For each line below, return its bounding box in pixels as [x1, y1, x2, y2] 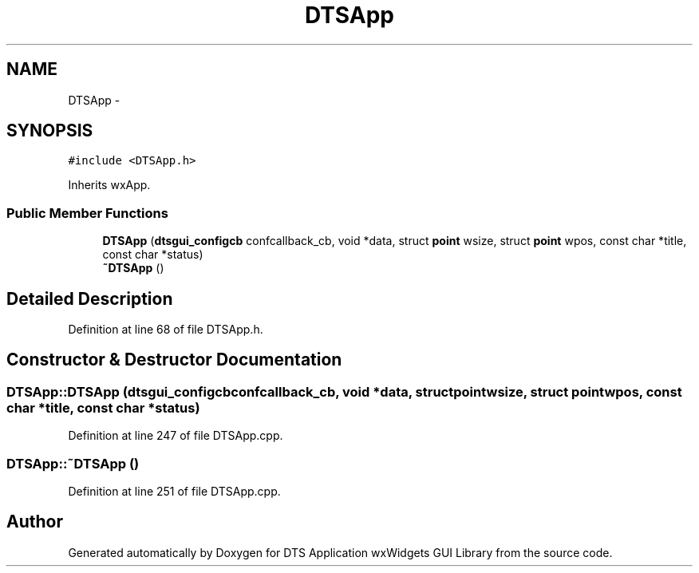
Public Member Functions [6, 204, 168, 221]
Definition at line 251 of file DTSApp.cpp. [68, 484, 281, 498]
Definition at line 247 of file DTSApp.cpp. [68, 429, 283, 443]
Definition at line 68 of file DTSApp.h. [68, 322, 263, 337]
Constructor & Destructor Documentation [6, 350, 342, 370]
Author [6, 512, 63, 532]
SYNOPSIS [6, 121, 93, 141]
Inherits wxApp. [68, 178, 151, 192]
